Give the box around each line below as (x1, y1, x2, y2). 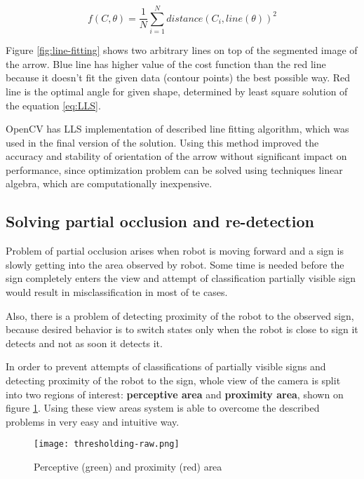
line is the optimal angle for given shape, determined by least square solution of (6, 83, 348, 98)
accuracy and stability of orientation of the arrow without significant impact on (6, 149, 347, 163)
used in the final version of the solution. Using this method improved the (6, 135, 319, 149)
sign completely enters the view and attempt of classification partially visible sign (6, 271, 356, 285)
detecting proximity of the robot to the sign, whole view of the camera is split (6, 373, 341, 388)
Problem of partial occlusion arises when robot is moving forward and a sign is (6, 243, 344, 258)
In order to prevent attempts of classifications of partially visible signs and (6, 359, 326, 374)
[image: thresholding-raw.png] (34, 439, 180, 450)
